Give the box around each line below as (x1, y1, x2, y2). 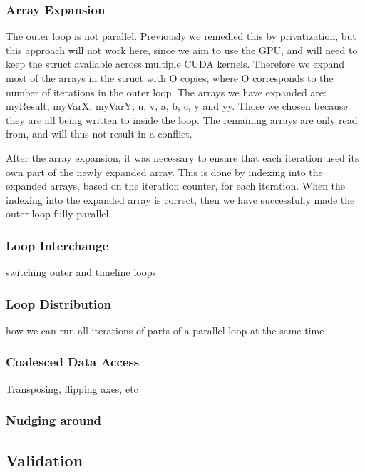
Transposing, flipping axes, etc (6, 381, 138, 396)
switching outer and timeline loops (6, 265, 156, 279)
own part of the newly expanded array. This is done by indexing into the (6, 164, 323, 179)
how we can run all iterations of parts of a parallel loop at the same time (6, 322, 324, 337)
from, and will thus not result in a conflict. (6, 126, 192, 141)
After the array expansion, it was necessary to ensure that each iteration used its (6, 150, 359, 165)
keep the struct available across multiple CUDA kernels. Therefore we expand (6, 56, 345, 71)
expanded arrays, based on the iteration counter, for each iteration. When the (6, 178, 346, 193)
